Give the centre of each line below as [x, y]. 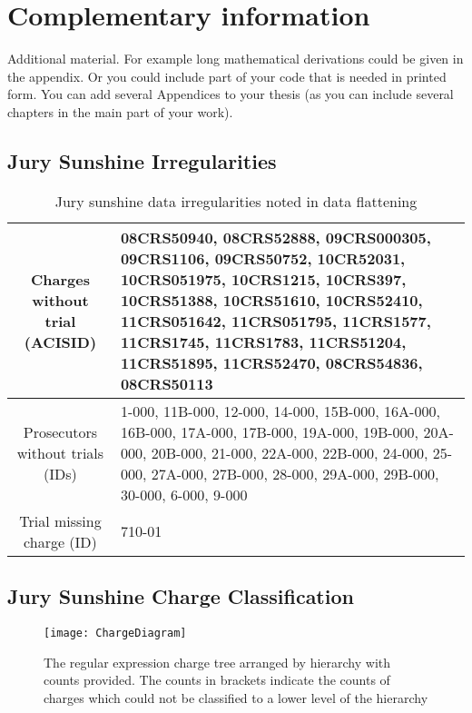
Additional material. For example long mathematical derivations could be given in [236, 59]
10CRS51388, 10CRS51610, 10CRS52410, [271, 300]
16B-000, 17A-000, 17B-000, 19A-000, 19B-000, [270, 431]
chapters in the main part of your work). [120, 111]
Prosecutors [60, 431]
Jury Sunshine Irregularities [142, 160]
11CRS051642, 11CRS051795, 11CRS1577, [275, 321]
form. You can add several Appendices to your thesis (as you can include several [231, 94]
